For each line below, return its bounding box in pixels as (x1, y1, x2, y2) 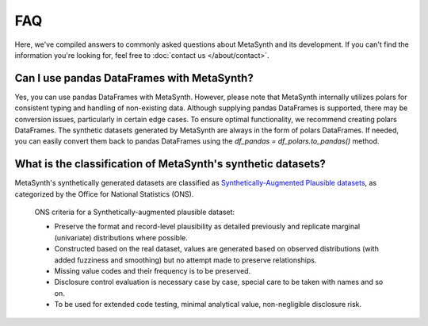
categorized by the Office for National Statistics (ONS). (14, 189, 194, 198)
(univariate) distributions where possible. (54, 232, 188, 242)
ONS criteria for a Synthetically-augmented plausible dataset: (34, 207, 235, 217)
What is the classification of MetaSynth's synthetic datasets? (14, 157, 327, 171)
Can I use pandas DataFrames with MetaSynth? (14, 71, 254, 85)
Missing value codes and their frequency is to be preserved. (54, 267, 251, 276)
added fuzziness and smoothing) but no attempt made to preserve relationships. (54, 255, 317, 265)
